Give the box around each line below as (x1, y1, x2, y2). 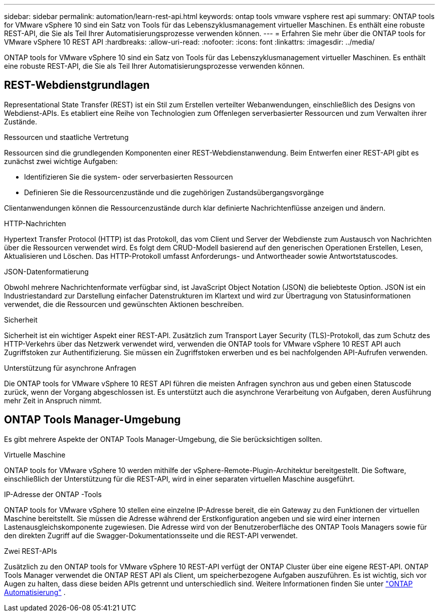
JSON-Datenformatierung (4, 267, 89, 276)
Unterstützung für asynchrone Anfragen (4, 363, 136, 372)
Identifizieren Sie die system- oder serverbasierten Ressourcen (24, 172, 233, 181)
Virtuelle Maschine (4, 450, 66, 459)
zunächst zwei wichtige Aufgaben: (4, 157, 118, 166)
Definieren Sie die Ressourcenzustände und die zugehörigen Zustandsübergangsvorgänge (24, 188, 324, 197)
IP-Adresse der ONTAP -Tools (4, 490, 102, 499)
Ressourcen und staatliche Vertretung (4, 132, 129, 141)
